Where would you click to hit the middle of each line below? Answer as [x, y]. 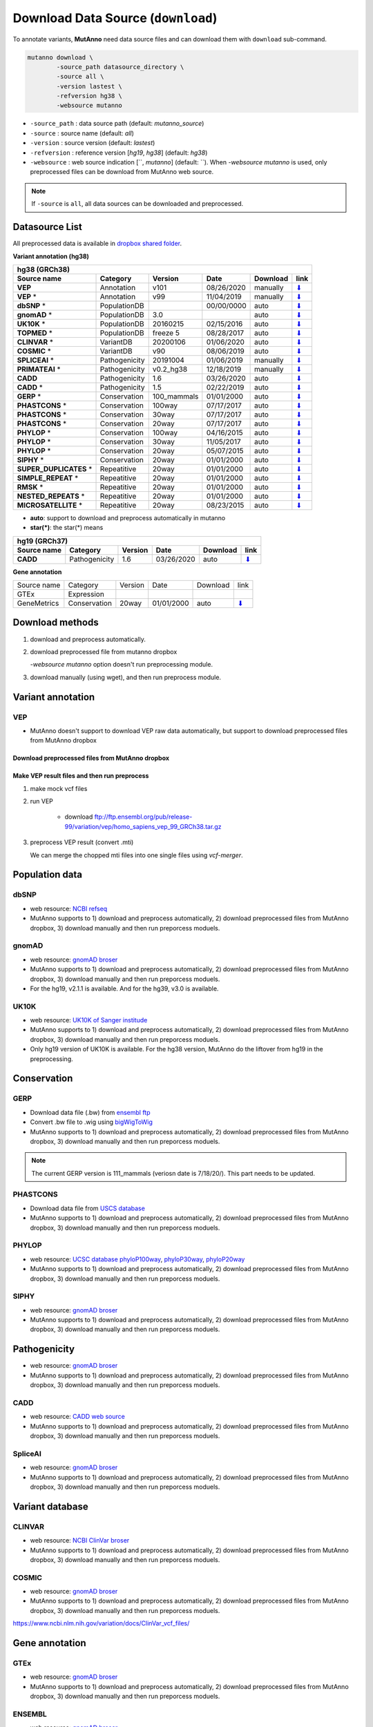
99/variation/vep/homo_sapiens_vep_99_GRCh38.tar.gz [143, 826]
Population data [48, 875]
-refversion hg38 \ [89, 96]
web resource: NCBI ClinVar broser [80, 1540]
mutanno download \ [60, 57]
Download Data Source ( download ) [115, 18]
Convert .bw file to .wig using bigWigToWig [92, 1122]
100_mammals [175, 396]
